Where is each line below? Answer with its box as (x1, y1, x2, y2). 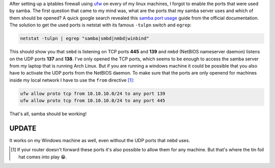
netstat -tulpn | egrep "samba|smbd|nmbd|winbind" (20, 36, 150, 42)
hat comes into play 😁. (18, 154, 67, 160)
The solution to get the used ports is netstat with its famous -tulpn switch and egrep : (9, 22, 192, 28)
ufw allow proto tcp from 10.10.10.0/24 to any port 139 (20, 90, 166, 96)
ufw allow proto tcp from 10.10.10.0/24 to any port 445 (20, 98, 166, 104)
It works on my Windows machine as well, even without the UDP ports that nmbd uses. (9, 137, 190, 143)
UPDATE (9, 124, 37, 132)
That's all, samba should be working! (9, 111, 87, 117)
